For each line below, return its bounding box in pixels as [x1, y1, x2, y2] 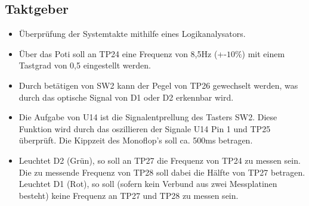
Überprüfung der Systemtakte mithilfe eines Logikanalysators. [18, 27, 246, 40]
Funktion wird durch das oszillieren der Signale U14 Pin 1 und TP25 [18, 122, 271, 135]
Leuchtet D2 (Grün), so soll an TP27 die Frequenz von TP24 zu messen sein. [18, 154, 301, 166]
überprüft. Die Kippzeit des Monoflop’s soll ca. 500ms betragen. [18, 134, 253, 146]
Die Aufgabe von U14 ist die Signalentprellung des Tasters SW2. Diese [18, 111, 277, 123]
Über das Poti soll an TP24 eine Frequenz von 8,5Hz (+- [18, 47, 227, 60]
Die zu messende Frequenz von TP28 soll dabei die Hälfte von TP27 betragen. [18, 166, 305, 178]
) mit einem [242, 47, 285, 60]
